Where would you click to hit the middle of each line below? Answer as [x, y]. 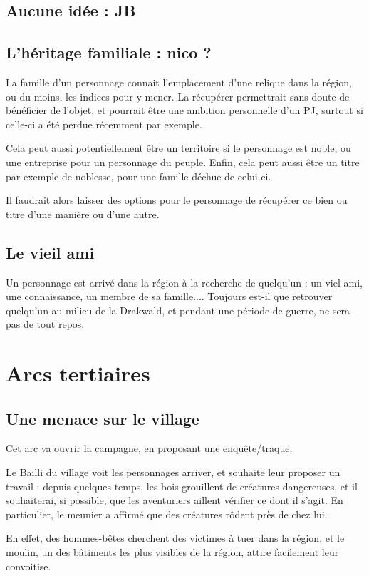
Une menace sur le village [103, 418]
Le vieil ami [50, 252]
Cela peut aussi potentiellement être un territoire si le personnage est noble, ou [178, 148]
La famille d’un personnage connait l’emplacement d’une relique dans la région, [179, 82]
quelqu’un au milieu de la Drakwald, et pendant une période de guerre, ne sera [178, 310]
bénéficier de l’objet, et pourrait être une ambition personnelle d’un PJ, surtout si [184, 110]
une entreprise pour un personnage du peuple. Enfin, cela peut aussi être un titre [183, 161]
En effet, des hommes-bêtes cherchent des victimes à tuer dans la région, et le [175, 538]
